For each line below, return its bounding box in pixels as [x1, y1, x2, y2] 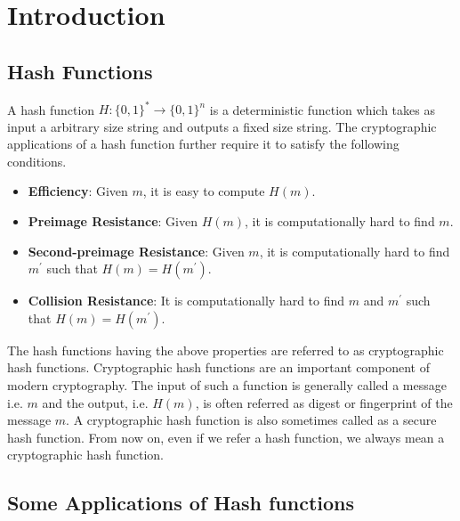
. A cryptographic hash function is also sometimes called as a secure [66, 411, 437, 429]
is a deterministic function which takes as [209, 100, 435, 118]
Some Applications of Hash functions [7, 489, 355, 517]
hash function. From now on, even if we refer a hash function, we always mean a [7, 427, 445, 446]
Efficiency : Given [28, 182, 128, 200]
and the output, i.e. [42, 393, 149, 411]
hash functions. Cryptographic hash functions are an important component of [7, 358, 430, 377]
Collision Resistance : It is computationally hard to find [28, 291, 345, 310]
